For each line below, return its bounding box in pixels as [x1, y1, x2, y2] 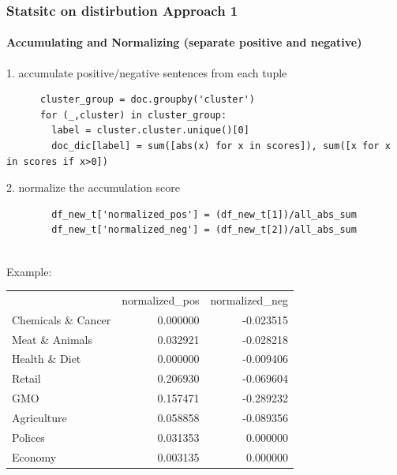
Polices [12, 428, 45, 445]
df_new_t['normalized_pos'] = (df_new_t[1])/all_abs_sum [51, 208, 357, 220]
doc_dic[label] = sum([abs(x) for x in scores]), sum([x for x [51, 140, 391, 152]
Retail [12, 370, 41, 387]
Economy [12, 448, 57, 465]
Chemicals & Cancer [12, 311, 111, 327]
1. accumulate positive [6, 64, 114, 80]
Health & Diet [12, 350, 81, 367]
